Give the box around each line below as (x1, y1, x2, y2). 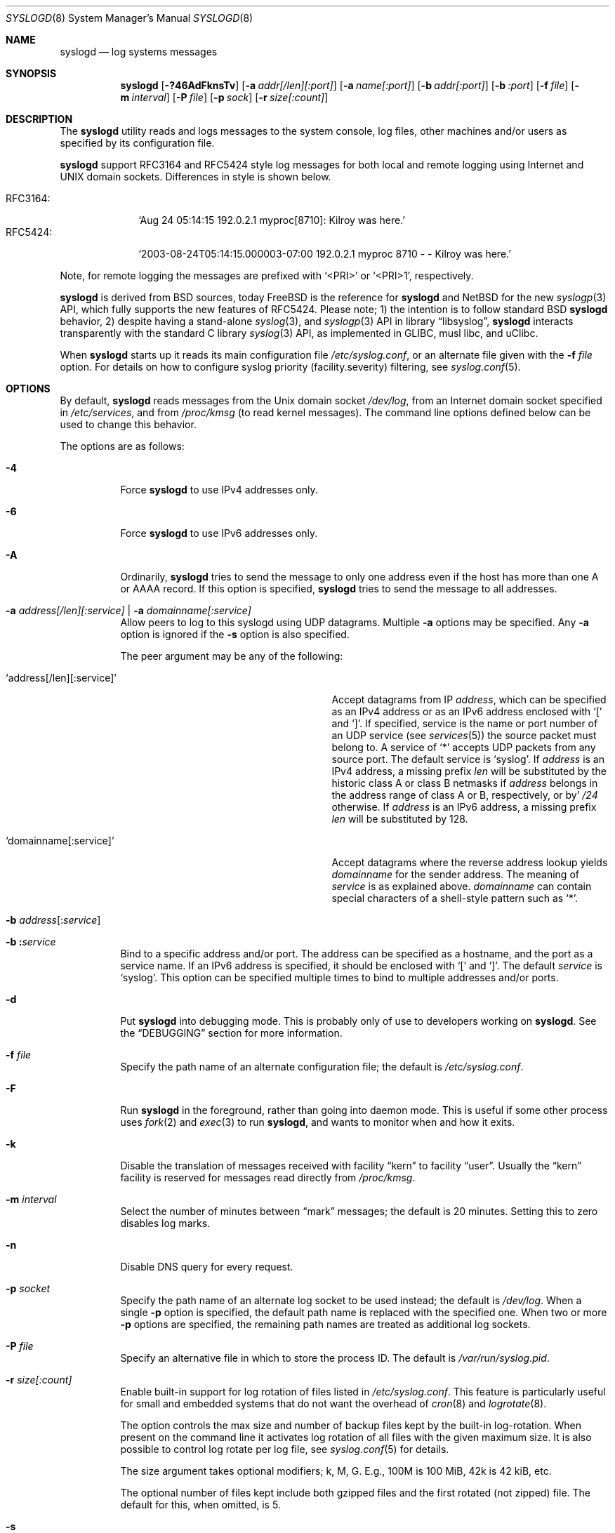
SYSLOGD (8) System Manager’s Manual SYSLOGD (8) (6, 12, 253, 24)
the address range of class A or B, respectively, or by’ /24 (331, 789, 598, 801)
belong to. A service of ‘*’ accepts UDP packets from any (331, 741, 596, 753)
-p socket (6, 1282, 51, 1294)
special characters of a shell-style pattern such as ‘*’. (331, 892, 578, 904)
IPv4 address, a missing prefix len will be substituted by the (331, 765, 607, 777)
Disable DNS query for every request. (120, 1261, 293, 1273)
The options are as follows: (60, 440, 185, 452)
